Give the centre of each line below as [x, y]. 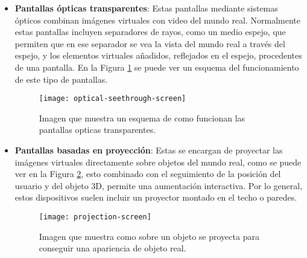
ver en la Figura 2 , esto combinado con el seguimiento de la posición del [148, 174]
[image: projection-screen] [95, 217]
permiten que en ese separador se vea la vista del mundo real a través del [150, 43]
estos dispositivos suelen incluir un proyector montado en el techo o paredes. [156, 197]
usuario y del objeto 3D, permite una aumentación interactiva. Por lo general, [159, 185]
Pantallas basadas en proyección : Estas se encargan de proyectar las [149, 150]
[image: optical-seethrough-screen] [112, 99]
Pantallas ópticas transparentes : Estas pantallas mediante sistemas [146, 8]
